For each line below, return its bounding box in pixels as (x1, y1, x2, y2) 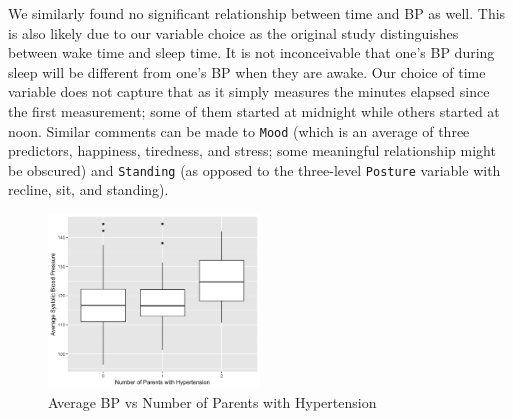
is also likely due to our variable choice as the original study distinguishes (8, 22, 459, 43)
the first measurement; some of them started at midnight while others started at (8, 100, 500, 121)
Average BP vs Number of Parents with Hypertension (48, 391, 377, 412)
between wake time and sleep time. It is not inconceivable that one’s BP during (8, 42, 495, 63)
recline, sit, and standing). (8, 179, 169, 200)
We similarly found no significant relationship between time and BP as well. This (8, 3, 506, 23)
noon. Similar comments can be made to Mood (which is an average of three (8, 120, 470, 141)
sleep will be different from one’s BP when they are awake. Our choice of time (8, 61, 486, 82)
